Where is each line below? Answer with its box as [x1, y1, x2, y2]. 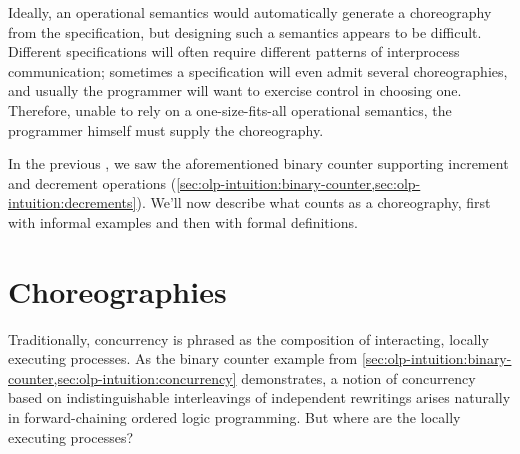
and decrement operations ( [8, 172, 177, 193]
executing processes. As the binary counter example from [8, 348, 358, 369]
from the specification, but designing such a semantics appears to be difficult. [8, 21, 482, 42]
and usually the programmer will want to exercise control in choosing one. [8, 80, 462, 101]
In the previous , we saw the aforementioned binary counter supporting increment [8, 153, 509, 174]
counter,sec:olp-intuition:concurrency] [8, 367, 237, 388]
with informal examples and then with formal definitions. [8, 211, 358, 232]
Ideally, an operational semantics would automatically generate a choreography [8, 2, 492, 22]
